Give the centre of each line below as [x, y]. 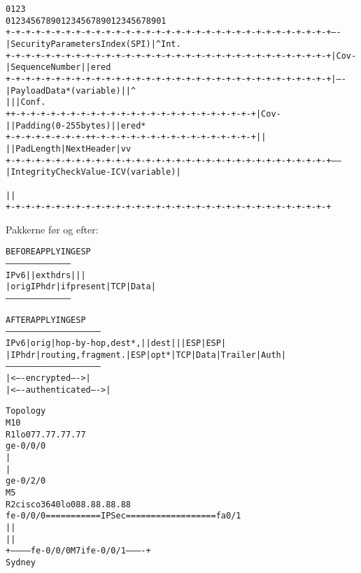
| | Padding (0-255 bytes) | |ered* [76, 125]
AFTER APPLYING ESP [46, 320]
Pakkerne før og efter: [52, 229]
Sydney [21, 562]
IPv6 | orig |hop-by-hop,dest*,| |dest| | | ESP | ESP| [116, 343]
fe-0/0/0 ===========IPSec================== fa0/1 [123, 516]
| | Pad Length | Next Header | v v [69, 148]
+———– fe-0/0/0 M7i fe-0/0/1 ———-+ [78, 551]
